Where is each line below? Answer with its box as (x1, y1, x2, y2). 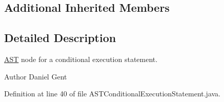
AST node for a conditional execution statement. (4, 53, 158, 64)
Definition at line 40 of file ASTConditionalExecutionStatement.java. (4, 88, 221, 99)
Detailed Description (4, 30, 116, 46)
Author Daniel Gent (4, 71, 67, 81)
